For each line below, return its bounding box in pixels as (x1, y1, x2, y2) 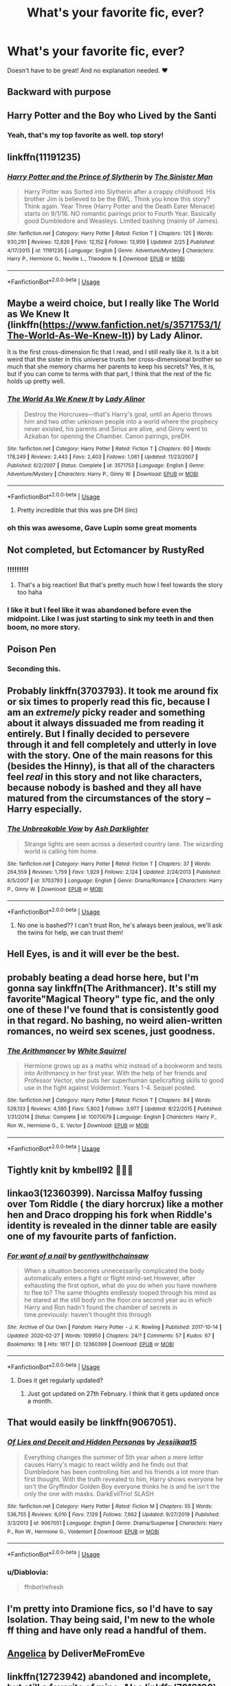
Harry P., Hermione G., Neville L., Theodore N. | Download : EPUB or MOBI (7, 256, 185, 263)
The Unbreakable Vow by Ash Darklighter (7, 824, 149, 833)
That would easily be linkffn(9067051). (7, 1416, 177, 1428)
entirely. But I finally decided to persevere (7, 728, 190, 740)
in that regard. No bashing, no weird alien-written (7, 1014, 223, 1026)
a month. (27, 1397, 53, 1405)
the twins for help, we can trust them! (16, 928, 124, 937)
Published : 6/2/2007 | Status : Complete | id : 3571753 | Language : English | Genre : (7, 462, 205, 469)
